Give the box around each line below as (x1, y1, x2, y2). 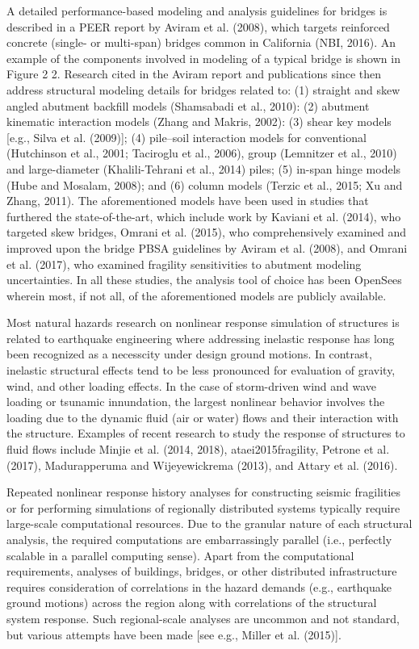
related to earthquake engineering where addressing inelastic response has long (6, 329, 395, 346)
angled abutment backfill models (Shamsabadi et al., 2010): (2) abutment (6, 97, 370, 114)
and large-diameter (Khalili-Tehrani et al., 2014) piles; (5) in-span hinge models (6, 160, 401, 177)
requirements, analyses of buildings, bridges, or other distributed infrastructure (6, 563, 397, 580)
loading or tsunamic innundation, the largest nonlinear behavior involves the (6, 393, 385, 410)
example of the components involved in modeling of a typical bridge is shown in (6, 49, 400, 66)
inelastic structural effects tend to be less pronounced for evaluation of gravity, (6, 362, 396, 379)
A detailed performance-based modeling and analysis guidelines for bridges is (6, 2, 388, 19)
